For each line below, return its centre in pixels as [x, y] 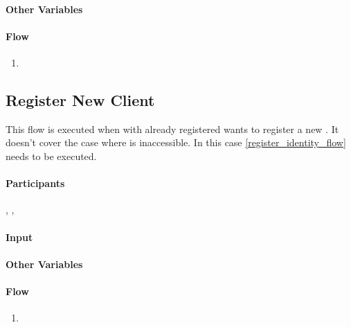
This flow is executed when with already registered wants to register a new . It [172, 129]
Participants [35, 183]
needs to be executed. [51, 156]
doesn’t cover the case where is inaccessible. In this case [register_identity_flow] [176, 142]
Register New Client [80, 99]
